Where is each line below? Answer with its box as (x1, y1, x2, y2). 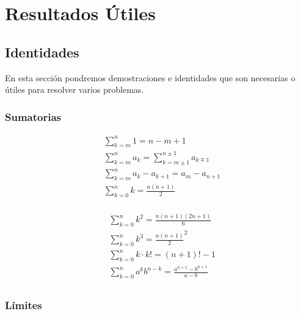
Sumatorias (5, 109, 61, 124)
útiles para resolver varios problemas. (5, 83, 144, 96)
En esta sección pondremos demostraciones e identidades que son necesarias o (5, 71, 295, 84)
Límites (5, 298, 42, 313)
